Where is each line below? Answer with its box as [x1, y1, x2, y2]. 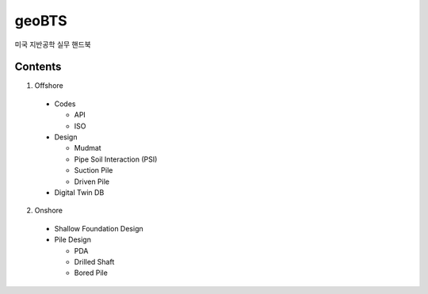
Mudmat [74, 143, 102, 153]
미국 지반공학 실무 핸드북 [14, 40, 91, 49]
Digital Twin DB [54, 187, 105, 197]
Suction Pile [74, 166, 113, 175]
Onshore [34, 206, 63, 216]
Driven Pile [74, 177, 110, 186]
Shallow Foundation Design [54, 223, 144, 233]
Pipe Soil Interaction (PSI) [74, 155, 158, 164]
